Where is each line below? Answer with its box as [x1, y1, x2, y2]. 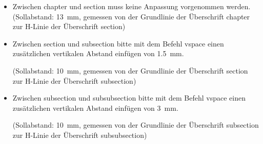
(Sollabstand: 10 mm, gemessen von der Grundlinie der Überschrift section [12, 65, 248, 76]
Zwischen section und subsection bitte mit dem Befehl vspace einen [12, 38, 224, 49]
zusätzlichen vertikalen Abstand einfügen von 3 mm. [12, 102, 178, 113]
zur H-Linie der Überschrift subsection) [12, 75, 136, 86]
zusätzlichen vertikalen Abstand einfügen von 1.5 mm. [12, 48, 184, 59]
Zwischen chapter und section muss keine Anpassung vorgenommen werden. [12, 1, 251, 11]
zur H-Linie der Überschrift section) [12, 21, 126, 32]
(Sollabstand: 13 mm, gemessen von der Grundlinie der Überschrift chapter [12, 11, 250, 21]
